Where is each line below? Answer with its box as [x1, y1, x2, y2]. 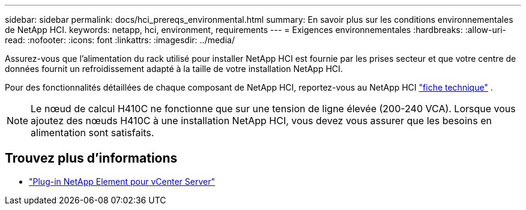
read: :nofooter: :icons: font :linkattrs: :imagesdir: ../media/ [5, 35, 235, 45]
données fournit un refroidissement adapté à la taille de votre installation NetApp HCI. [5, 64, 343, 74]
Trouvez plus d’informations [5, 151, 178, 166]
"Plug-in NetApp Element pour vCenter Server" [29, 176, 215, 187]
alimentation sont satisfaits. [31, 127, 154, 139]
